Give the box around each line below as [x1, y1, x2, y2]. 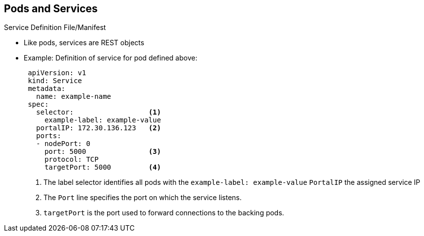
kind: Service [28, 77, 82, 85]
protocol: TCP [44, 155, 99, 164]
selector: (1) [36, 108, 161, 117]
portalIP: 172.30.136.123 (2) [36, 124, 161, 132]
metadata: [28, 85, 66, 93]
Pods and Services [4, 2, 98, 15]
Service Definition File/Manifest [4, 23, 106, 32]
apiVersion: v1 [28, 69, 86, 77]
